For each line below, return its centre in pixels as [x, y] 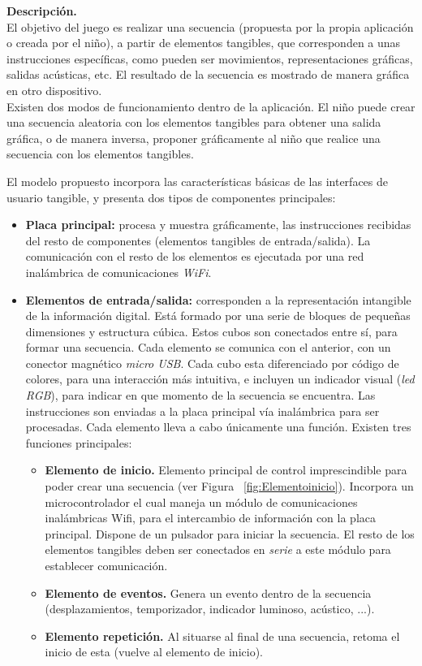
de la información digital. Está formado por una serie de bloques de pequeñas [218, 316]
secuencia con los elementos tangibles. [100, 154]
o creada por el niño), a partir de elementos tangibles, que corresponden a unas [204, 43]
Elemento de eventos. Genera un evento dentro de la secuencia [208, 592]
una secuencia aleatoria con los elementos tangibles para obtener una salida [194, 122]
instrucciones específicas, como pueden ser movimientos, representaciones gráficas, [210, 58]
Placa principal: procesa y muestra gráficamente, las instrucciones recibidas [218, 225]
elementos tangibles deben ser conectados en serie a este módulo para [218, 549]
